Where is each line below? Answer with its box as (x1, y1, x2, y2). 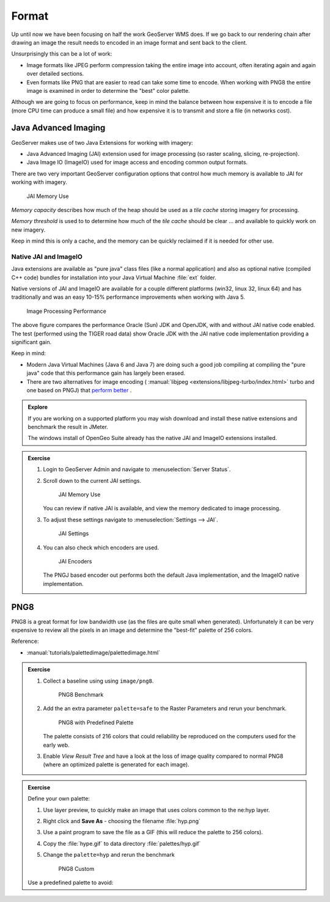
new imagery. (11, 226, 46, 233)
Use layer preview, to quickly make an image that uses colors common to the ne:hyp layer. (43, 806, 270, 813)
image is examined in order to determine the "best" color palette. (26, 87, 190, 94)
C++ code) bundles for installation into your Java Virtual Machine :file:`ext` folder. (11, 274, 216, 281)
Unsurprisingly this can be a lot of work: (11, 50, 112, 57)
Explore (28, 403, 48, 411)
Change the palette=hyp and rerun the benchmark (43, 851, 175, 859)
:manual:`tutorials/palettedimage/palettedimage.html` (26, 648, 161, 656)
